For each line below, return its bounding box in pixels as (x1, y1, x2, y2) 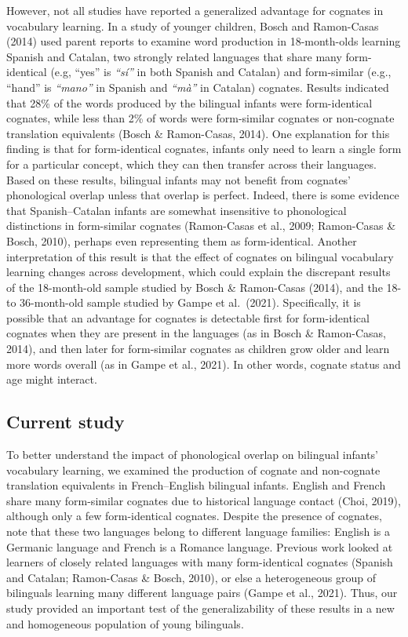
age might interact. (6, 371, 97, 388)
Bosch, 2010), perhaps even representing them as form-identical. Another (6, 232, 357, 249)
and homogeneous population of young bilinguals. (6, 615, 244, 632)
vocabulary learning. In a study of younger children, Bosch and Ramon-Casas (6, 17, 379, 34)
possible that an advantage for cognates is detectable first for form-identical (6, 309, 370, 326)
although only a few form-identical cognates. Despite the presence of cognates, (6, 508, 382, 524)
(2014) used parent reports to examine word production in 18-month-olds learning (6, 33, 401, 49)
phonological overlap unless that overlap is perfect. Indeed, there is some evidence (6, 187, 399, 203)
